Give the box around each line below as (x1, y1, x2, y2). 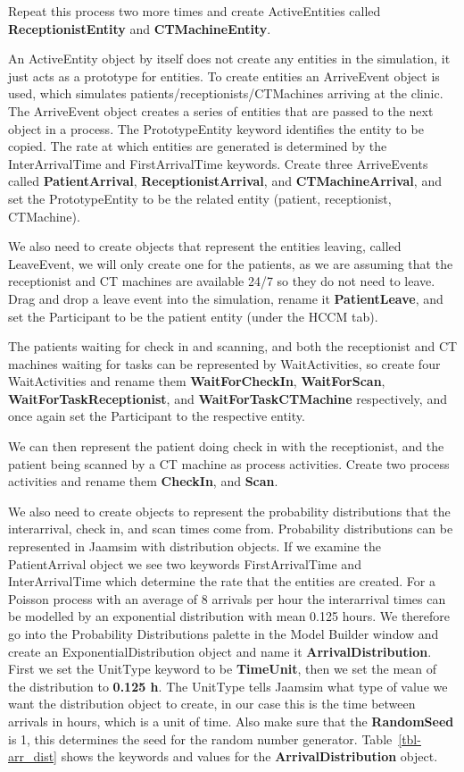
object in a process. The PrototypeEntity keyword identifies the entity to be (8, 119, 424, 138)
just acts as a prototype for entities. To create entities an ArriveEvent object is (8, 66, 440, 85)
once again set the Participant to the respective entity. (8, 407, 305, 425)
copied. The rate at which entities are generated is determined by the (8, 137, 387, 155)
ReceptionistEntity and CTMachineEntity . (8, 19, 271, 38)
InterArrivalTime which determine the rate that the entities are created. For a (8, 572, 435, 591)
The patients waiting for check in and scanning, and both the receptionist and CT (8, 337, 458, 356)
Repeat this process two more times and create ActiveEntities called (8, 2, 381, 20)
